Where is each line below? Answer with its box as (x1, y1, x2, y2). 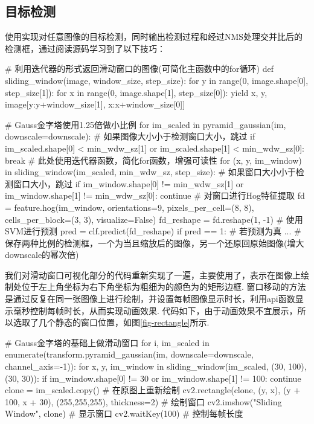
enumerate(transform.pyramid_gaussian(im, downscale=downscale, (5, 348, 254, 361)
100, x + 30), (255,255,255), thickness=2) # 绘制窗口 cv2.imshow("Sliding (5, 395, 282, 408)
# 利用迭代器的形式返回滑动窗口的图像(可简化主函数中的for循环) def (5, 62, 274, 75)
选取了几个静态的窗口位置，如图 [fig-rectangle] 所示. (13, 316, 210, 329)
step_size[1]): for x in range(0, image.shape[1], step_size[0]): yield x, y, (5, 86, 268, 98)
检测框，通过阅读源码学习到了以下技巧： (5, 42, 165, 54)
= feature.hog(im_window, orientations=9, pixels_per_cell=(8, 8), (5, 201, 254, 213)
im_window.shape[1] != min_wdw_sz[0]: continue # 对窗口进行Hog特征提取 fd (5, 189, 305, 202)
